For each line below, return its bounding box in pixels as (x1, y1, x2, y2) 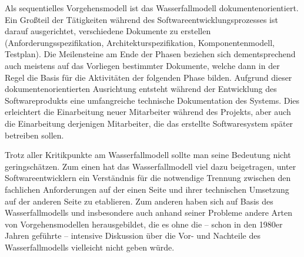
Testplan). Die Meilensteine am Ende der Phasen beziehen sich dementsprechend (5, 48, 296, 60)
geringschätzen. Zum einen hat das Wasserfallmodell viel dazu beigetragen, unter (5, 160, 296, 172)
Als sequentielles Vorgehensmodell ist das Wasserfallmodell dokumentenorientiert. (5, 2, 299, 14)
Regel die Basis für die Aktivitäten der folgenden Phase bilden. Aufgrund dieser (5, 71, 292, 83)
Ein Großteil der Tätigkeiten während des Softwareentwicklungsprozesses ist (5, 13, 278, 25)
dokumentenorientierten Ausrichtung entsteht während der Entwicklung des (5, 83, 277, 95)
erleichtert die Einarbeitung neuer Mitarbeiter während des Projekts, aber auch (5, 106, 291, 118)
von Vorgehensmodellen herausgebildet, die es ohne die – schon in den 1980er (5, 218, 283, 230)
